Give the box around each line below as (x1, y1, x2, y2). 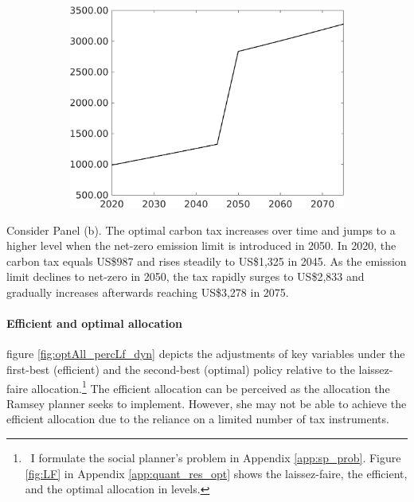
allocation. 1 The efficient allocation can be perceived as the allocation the (31, 377, 390, 396)
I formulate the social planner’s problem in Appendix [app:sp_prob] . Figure (30, 449, 401, 465)
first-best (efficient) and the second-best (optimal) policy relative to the (6, 360, 355, 377)
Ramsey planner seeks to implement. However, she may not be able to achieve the (6, 395, 407, 411)
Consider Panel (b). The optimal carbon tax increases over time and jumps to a (6, 221, 396, 238)
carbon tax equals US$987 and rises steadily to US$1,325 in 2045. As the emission (6, 252, 407, 269)
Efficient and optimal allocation (6, 315, 182, 332)
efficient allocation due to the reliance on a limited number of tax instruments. (6, 411, 389, 427)
